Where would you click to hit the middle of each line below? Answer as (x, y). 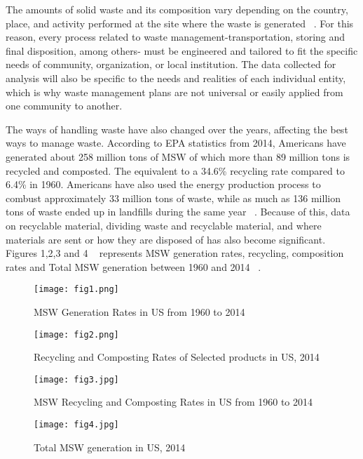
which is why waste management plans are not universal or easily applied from (174, 92)
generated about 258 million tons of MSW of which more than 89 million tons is (178, 156)
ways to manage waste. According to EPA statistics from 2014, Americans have (176, 143)
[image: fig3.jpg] (76, 379)
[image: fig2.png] (76, 334)
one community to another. (64, 106)
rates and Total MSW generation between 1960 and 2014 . (133, 266)
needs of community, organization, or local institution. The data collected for (171, 64)
